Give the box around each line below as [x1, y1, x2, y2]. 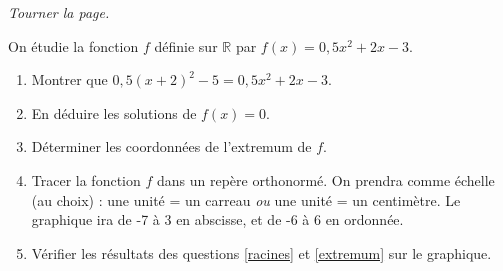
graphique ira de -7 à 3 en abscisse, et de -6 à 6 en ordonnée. [31, 209, 404, 230]
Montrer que [31, 69, 108, 90]
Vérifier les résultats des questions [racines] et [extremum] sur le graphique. [31, 242, 492, 263]
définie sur [154, 35, 218, 56]
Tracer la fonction [31, 169, 141, 190]
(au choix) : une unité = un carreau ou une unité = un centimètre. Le [31, 189, 461, 210]
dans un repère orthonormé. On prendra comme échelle [156, 169, 495, 190]
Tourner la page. [8, 2, 110, 22]
